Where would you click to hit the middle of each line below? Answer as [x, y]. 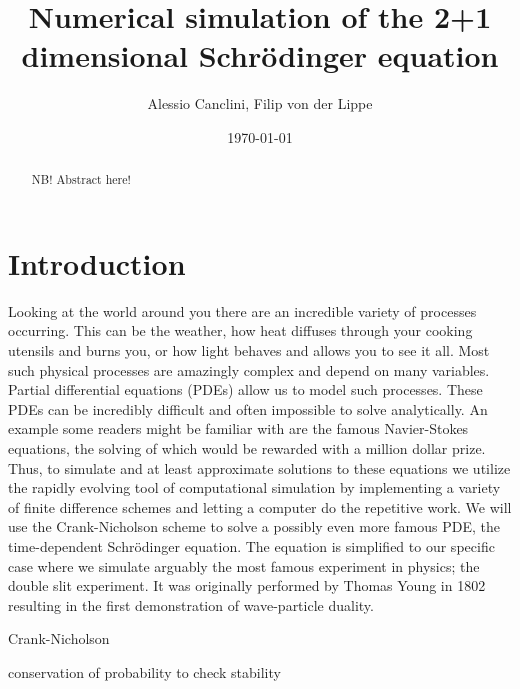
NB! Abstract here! [81, 179]
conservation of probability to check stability [144, 671]
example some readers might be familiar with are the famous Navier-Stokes [238, 428]
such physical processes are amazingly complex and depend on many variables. [249, 369]
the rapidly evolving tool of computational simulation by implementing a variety [254, 487]
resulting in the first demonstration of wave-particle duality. [191, 604]
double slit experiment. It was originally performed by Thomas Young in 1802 [247, 585]
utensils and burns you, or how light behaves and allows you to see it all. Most [249, 350]
